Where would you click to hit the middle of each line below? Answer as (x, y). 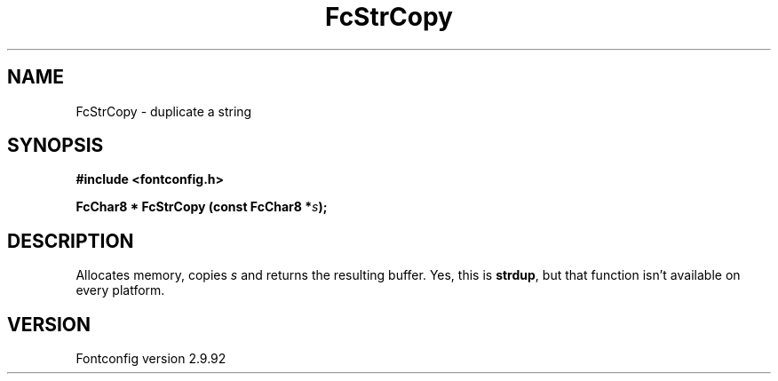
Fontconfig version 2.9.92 (151, 359)
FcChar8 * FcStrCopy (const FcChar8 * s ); (202, 207)
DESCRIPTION (71, 241)
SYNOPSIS (56, 146)
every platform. (120, 290)
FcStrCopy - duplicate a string (164, 111)
